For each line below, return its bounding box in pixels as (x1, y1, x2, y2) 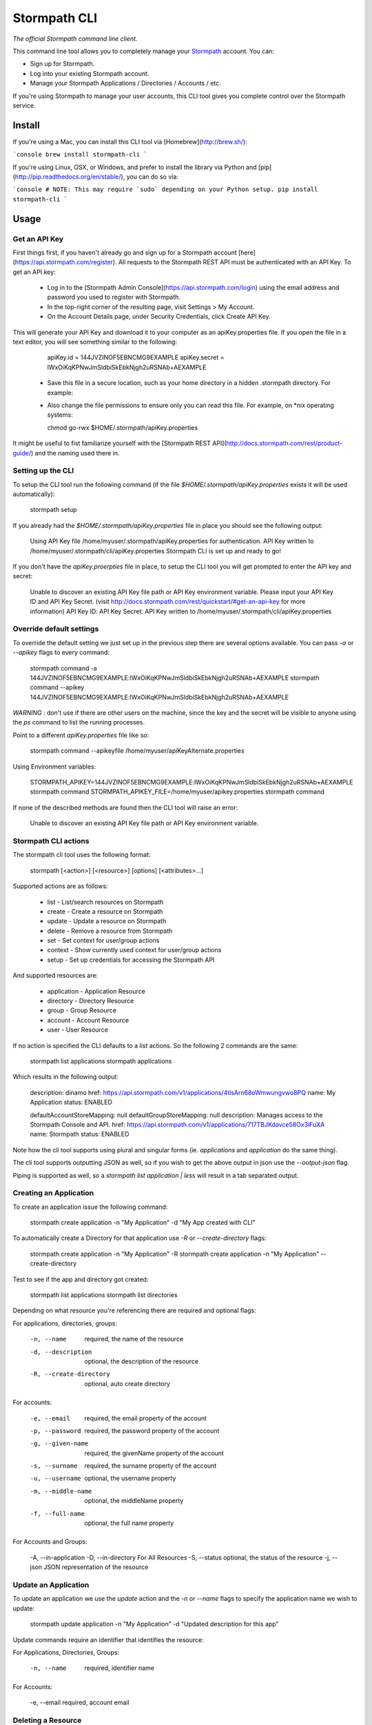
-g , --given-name (30, 1439, 89, 1448)
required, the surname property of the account (84, 1461, 217, 1470)
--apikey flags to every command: (12, 649, 110, 657)
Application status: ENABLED (30, 1098, 113, 1107)
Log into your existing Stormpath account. (30, 69, 149, 77)
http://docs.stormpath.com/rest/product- (226, 439, 343, 448)
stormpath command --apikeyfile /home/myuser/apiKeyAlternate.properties (30, 747, 245, 755)
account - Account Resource (47, 1016, 130, 1024)
